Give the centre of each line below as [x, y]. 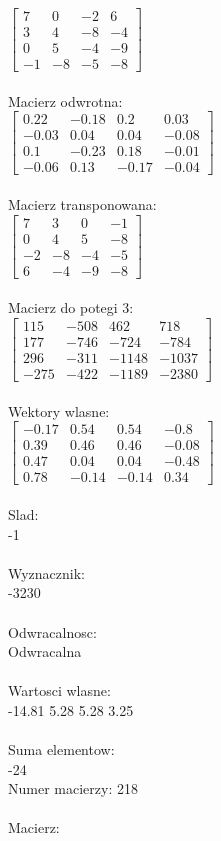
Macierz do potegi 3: [71, 307]
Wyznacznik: [47, 572]
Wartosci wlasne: [59, 690]
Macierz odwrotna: [65, 100]
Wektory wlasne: [59, 410]
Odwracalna [45, 651]
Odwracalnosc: [52, 631]
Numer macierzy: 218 [73, 788]
